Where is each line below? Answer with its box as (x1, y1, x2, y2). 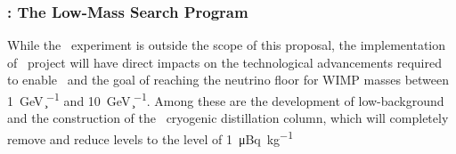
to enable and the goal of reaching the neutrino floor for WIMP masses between (7, 70, 450, 89)
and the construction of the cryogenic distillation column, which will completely (7, 109, 449, 127)
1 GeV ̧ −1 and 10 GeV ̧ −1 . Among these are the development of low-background (7, 89, 444, 109)
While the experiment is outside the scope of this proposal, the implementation (7, 36, 446, 54)
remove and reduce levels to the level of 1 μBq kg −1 (7, 126, 293, 148)
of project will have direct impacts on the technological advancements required (7, 53, 442, 71)
